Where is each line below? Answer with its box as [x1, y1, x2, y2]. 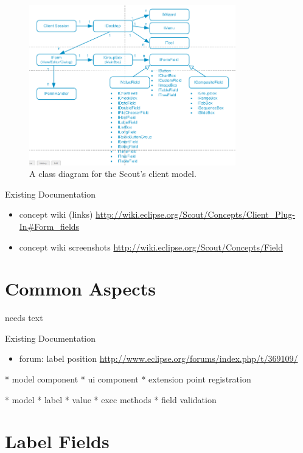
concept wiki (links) [19, 208, 93, 221]
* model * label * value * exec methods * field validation [5, 393, 217, 406]
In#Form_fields [19, 220, 80, 232]
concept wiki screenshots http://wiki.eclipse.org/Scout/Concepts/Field [19, 240, 283, 253]
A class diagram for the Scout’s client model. [29, 167, 197, 180]
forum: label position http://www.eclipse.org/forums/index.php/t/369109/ [19, 352, 298, 365]
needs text [5, 311, 43, 324]
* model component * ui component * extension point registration [5, 373, 251, 386]
